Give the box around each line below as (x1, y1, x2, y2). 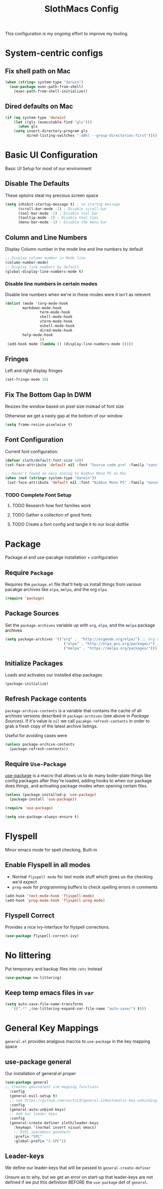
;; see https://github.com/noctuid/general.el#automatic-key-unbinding (9, 1098, 158, 1103)
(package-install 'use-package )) (9, 797, 77, 802)
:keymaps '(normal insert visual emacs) (14, 1125, 97, 1130)
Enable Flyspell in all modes (5, 861, 91, 869)
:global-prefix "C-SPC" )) (14, 1139, 66, 1143)
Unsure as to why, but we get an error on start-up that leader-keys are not (5, 1174, 153, 1180)
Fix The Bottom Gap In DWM (5, 390, 92, 399)
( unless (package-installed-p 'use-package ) (5, 792, 97, 797)
